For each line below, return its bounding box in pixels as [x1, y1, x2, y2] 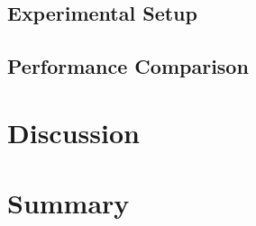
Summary [7, 185, 130, 221]
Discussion [7, 113, 140, 150]
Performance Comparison [7, 52, 249, 80]
